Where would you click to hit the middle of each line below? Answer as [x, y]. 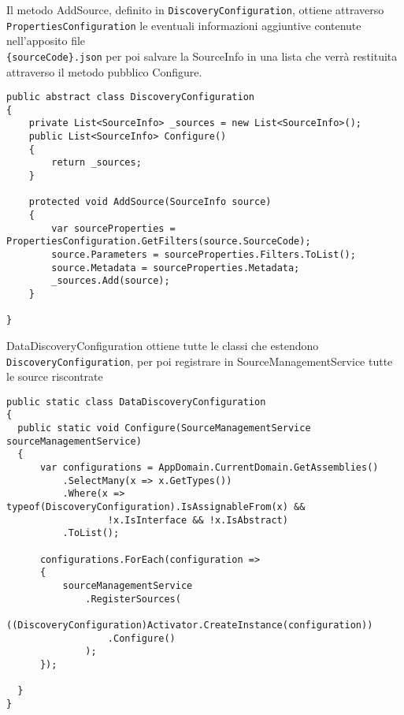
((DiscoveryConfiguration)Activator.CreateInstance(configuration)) [190, 625]
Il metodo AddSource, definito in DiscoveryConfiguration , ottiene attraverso [195, 9]
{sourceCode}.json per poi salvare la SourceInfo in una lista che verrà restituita [202, 56]
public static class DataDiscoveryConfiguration [136, 402]
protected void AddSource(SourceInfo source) [150, 202]
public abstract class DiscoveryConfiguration [130, 97]
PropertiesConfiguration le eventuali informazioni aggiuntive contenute [184, 25]
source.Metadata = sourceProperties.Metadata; [176, 268]
